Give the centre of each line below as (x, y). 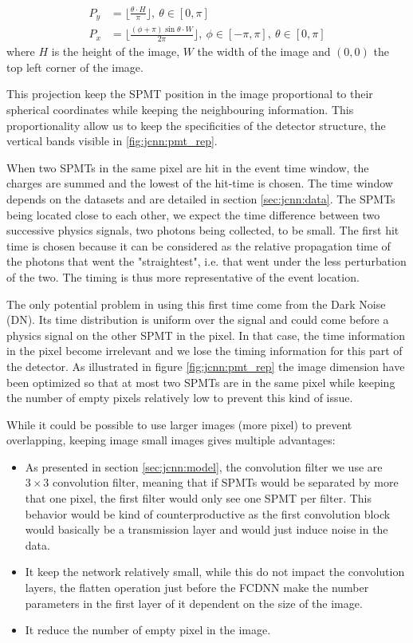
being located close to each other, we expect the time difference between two (193, 214)
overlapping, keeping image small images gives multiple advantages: (171, 440)
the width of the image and (264, 51)
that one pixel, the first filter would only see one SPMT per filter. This (199, 498)
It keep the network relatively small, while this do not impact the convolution (215, 572)
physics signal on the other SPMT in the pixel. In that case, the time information (206, 335)
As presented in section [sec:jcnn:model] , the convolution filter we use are (204, 466)
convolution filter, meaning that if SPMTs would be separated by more (226, 482)
